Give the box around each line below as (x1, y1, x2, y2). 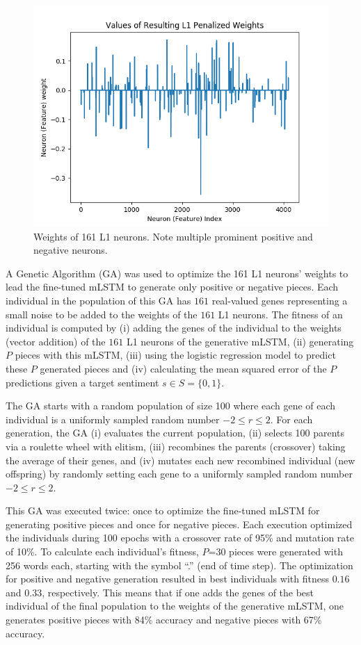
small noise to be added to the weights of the (6, 307, 198, 321)
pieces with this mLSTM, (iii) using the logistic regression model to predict (15, 348, 336, 362)
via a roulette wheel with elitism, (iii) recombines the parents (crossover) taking (6, 439, 346, 453)
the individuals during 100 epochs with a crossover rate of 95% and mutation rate (6, 530, 355, 545)
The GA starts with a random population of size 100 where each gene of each (6, 398, 336, 413)
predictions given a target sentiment (6, 375, 159, 389)
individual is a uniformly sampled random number (6, 411, 220, 426)
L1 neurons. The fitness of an (218, 307, 343, 321)
